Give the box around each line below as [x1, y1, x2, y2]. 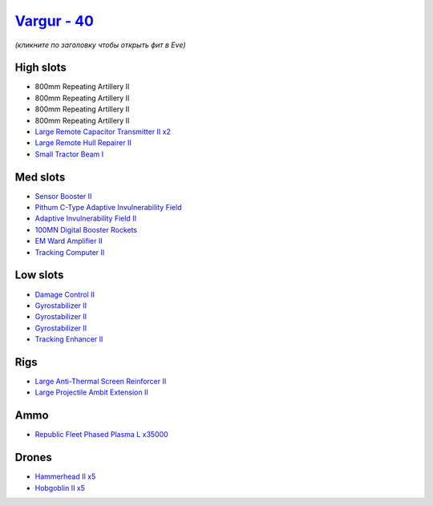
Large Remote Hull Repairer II [34, 138, 132, 148]
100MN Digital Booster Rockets [34, 225, 138, 234]
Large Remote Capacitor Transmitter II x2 [34, 127, 172, 136]
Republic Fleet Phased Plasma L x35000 [34, 430, 168, 439]
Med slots [14, 170, 66, 184]
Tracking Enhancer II [34, 334, 103, 344]
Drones [14, 451, 52, 464]
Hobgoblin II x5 [34, 483, 86, 492]
